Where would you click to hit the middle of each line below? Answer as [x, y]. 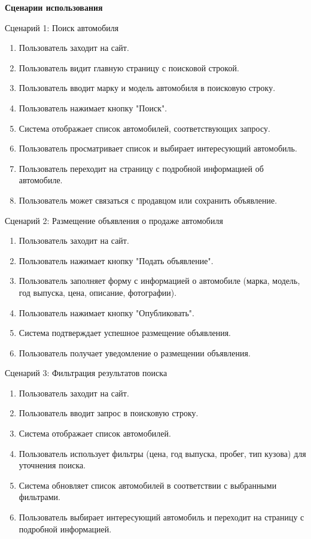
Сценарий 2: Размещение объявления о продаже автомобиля [114, 220]
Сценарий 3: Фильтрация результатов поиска [86, 373]
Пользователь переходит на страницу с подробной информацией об [141, 168]
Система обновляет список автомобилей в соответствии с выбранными [148, 485]
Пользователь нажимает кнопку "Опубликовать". [106, 312]
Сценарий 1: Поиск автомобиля [62, 27]
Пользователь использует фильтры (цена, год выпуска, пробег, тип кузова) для [162, 453]
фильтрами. [39, 497]
